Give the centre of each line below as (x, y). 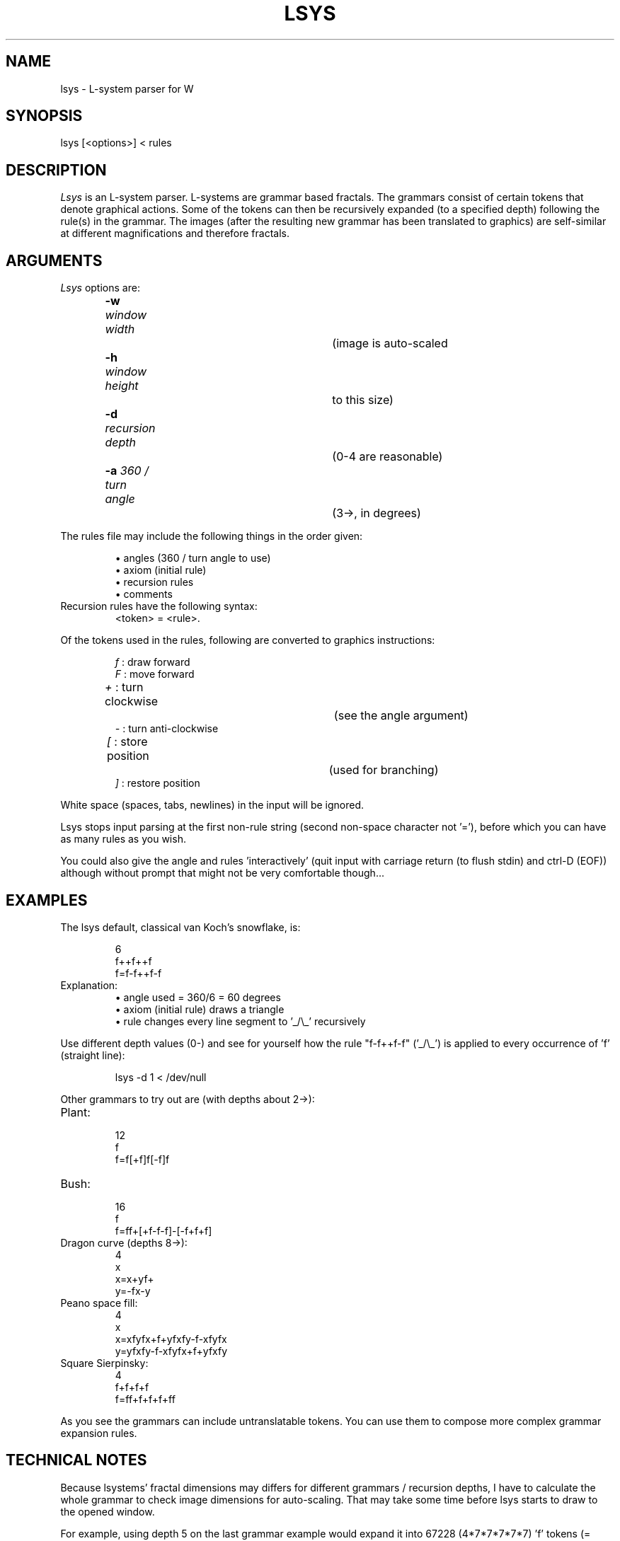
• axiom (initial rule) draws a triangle (200, 1009)
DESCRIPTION (56, 170)
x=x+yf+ (134, 1279)
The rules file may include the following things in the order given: (212, 536)
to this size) (363, 400)
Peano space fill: (99, 1303)
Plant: (75, 1112)
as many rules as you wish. (123, 839)
